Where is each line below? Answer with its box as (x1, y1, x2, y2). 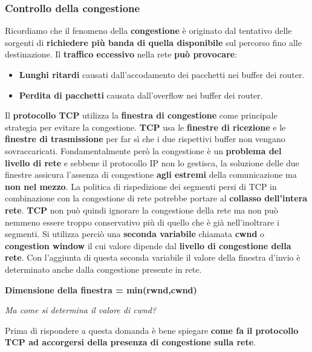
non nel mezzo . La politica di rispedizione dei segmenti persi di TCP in (5, 180, 277, 192)
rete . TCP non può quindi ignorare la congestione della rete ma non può (5, 203, 278, 216)
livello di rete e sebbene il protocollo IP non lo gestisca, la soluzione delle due (5, 156, 299, 169)
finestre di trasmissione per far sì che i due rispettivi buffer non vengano (5, 132, 285, 145)
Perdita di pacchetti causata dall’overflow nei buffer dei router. (19, 88, 263, 101)
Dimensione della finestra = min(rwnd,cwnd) (5, 283, 197, 296)
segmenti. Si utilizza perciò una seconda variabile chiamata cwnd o (5, 227, 265, 240)
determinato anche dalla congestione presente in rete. (5, 262, 202, 275)
